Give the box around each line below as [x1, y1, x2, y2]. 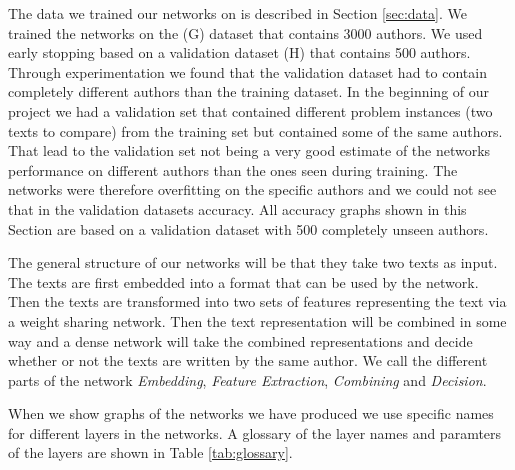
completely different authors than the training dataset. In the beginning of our [8, 81, 490, 102]
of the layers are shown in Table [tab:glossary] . [8, 442, 293, 463]
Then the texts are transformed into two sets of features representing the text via [8, 291, 507, 312]
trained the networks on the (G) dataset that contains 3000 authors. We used [8, 22, 483, 43]
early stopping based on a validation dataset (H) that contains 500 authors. [8, 42, 471, 63]
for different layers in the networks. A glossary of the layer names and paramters [8, 422, 502, 443]
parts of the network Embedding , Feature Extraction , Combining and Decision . [8, 369, 487, 390]
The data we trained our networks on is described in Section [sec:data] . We [8, 3, 467, 23]
